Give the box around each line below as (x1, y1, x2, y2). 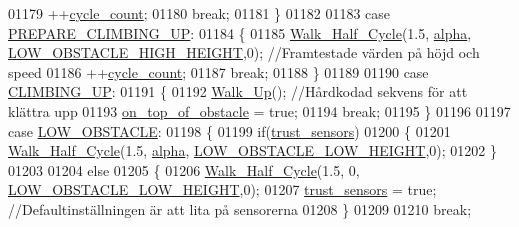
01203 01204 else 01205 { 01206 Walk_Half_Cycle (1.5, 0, (8, 159, 360, 180)
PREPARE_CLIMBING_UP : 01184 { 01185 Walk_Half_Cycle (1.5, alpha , (8, 22, 472, 43)
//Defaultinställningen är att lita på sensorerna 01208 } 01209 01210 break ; (8, 198, 472, 219)
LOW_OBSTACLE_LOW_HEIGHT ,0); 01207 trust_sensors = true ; (8, 179, 437, 200)
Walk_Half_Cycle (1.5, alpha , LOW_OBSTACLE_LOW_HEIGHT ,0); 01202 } (8, 140, 498, 161)
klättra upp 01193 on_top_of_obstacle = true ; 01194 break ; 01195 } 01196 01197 (8, 100, 511, 121)
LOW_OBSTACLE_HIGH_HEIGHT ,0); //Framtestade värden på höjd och (8, 42, 480, 63)
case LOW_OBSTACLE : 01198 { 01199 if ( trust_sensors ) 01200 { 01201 (8, 120, 451, 141)
